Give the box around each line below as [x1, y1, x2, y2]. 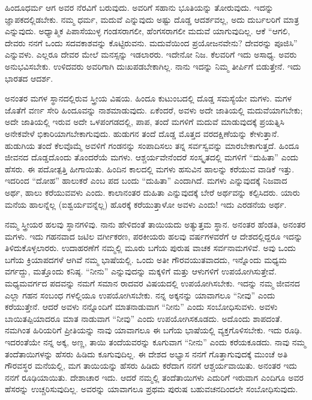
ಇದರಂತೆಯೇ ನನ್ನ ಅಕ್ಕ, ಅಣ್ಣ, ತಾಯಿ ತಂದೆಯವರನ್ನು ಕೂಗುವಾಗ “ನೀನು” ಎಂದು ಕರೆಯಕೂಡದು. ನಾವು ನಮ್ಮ [5, 336, 306, 348]
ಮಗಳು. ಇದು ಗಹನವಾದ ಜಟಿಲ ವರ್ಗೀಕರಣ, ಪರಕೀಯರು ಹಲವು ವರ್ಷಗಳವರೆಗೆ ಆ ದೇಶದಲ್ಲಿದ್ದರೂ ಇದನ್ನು [5, 229, 303, 242]
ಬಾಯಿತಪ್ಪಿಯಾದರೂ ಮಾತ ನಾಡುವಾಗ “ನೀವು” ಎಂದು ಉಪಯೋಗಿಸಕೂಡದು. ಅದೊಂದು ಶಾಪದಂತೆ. [5, 312, 283, 324]
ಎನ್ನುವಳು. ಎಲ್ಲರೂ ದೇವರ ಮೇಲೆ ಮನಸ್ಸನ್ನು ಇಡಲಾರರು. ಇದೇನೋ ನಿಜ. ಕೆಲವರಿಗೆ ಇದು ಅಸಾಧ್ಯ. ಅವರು [5, 48, 297, 61]
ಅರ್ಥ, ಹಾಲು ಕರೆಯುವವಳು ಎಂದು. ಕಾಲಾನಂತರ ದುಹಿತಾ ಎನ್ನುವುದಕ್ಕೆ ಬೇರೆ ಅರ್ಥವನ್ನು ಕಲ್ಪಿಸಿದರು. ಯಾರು [5, 186, 300, 198]
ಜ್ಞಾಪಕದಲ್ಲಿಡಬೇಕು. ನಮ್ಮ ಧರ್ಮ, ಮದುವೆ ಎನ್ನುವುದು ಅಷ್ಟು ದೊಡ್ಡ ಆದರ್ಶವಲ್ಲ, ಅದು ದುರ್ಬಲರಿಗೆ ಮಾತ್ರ [5, 13, 299, 25]
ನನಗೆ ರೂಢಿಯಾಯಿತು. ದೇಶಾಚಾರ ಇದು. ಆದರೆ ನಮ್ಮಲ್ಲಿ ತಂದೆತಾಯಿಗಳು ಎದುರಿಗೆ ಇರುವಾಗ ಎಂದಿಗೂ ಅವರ [5, 371, 304, 383]
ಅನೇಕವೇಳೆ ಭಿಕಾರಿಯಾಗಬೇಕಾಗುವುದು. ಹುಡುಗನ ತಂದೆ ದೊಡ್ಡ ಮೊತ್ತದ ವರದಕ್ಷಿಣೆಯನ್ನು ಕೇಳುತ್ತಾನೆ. [5, 127, 280, 139]
